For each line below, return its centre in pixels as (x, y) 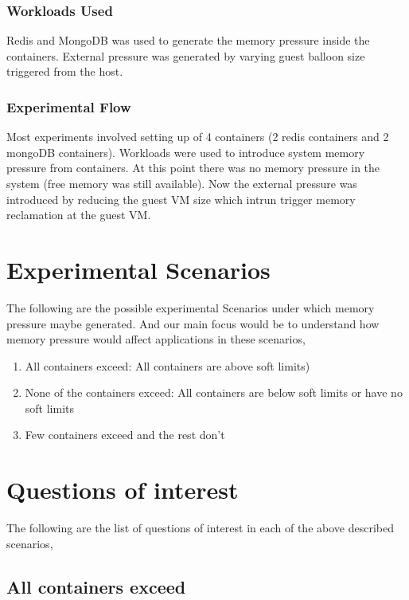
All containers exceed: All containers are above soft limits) (167, 365)
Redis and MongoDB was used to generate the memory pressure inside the (188, 40)
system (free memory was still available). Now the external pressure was (182, 183)
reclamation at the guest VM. (79, 215)
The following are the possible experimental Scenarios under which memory (191, 307)
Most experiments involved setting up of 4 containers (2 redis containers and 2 (198, 137)
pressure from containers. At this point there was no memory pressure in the (193, 168)
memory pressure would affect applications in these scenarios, (156, 339)
